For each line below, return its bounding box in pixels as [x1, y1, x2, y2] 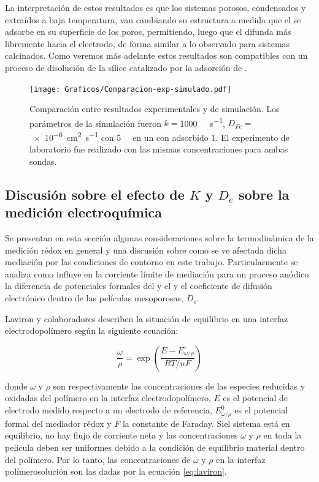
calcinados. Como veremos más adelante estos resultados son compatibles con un [5, 49, 308, 62]
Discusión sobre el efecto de [5, 184, 185, 203]
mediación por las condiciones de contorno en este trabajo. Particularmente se [5, 255, 298, 268]
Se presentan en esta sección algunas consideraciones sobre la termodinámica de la [5, 232, 314, 244]
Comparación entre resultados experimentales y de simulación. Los [29, 102, 280, 115]
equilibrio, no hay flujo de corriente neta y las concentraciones [5, 429, 238, 442]
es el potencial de [223, 391, 288, 404]
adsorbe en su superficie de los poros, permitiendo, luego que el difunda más [5, 25, 291, 38]
